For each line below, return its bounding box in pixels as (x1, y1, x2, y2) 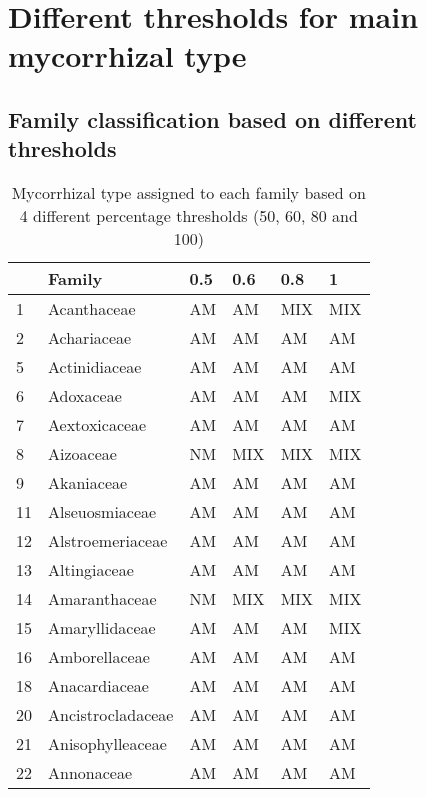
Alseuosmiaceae (48, 500, 157, 524)
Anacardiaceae (48, 674, 149, 698)
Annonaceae (48, 761, 133, 785)
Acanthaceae (48, 297, 136, 321)
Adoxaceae (48, 384, 122, 408)
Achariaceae (48, 326, 132, 350)
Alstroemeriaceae (48, 529, 168, 553)
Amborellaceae (48, 645, 150, 669)
